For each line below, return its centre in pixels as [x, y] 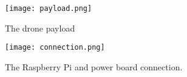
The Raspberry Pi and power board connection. [94, 66]
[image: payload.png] [49, 8]
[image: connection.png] [55, 48]
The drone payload [40, 28]
